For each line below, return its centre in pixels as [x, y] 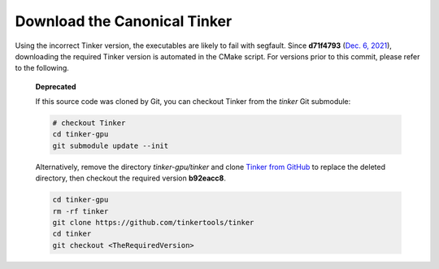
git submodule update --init [111, 145]
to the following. [42, 68]
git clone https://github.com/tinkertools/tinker [153, 223]
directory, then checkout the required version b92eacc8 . [131, 178]
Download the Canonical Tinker [124, 21]
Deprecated [56, 86]
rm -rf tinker [80, 211]
